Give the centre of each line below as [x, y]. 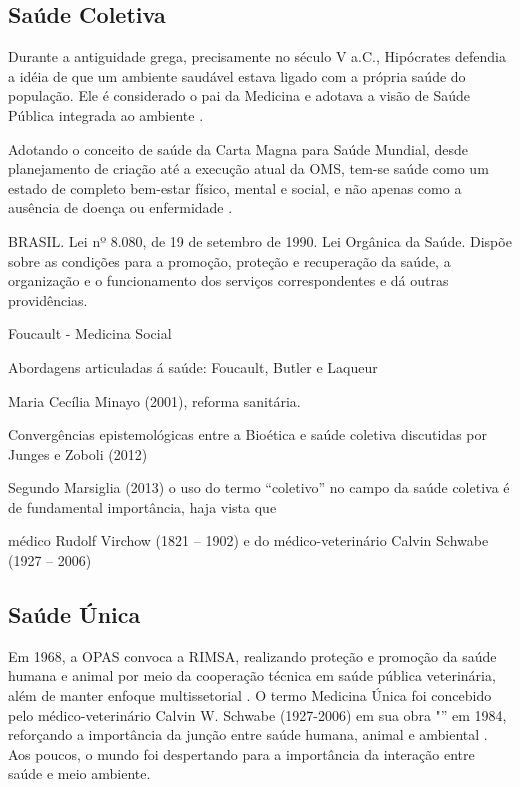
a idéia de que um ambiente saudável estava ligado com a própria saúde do [237, 75]
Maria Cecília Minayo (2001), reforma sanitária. [154, 400]
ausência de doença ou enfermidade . [120, 207]
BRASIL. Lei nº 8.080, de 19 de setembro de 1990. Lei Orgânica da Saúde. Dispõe [260, 240]
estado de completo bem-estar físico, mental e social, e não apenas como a [235, 187]
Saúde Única [74, 614]
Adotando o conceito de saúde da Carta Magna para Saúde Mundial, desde [238, 148]
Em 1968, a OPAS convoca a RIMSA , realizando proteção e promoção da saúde [252, 655]
